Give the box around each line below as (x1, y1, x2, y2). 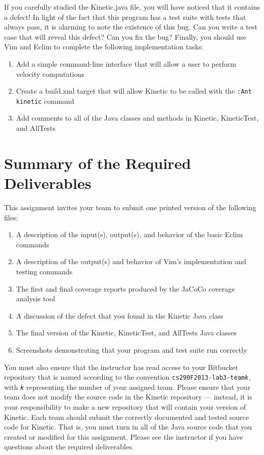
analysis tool (16, 293, 55, 304)
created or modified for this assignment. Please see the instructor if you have (4, 431, 243, 442)
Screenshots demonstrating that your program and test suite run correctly (16, 344, 247, 355)
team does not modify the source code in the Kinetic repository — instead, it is (4, 391, 252, 402)
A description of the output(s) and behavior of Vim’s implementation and (16, 256, 247, 267)
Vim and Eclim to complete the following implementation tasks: (4, 41, 203, 52)
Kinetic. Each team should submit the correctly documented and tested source (4, 411, 249, 422)
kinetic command (16, 95, 74, 106)
